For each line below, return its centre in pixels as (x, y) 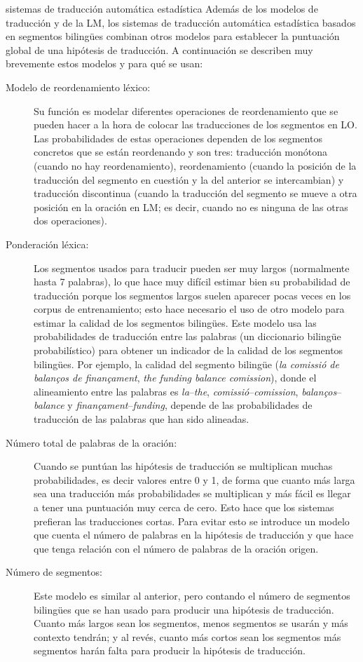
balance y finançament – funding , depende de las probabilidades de (173, 405)
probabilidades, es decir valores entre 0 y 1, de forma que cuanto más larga (194, 479)
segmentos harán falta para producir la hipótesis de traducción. (170, 650)
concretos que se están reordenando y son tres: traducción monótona (181, 152)
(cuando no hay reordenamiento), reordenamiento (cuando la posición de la (195, 165)
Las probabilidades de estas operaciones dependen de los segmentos (178, 138)
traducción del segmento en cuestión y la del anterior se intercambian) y (189, 179)
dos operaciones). (70, 221)
